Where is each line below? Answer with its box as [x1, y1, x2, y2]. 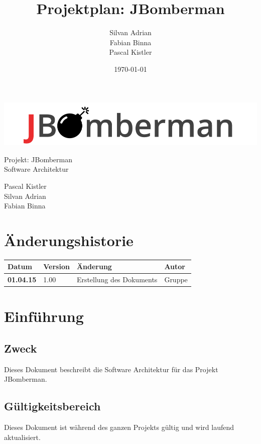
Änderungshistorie [4, 230, 134, 250]
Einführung [4, 306, 84, 326]
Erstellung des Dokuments [76, 274, 158, 285]
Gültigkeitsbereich [4, 398, 101, 414]
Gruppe [164, 274, 188, 285]
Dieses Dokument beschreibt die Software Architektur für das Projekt [4, 364, 218, 374]
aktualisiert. [4, 431, 41, 442]
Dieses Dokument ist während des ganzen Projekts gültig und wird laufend [4, 422, 234, 432]
